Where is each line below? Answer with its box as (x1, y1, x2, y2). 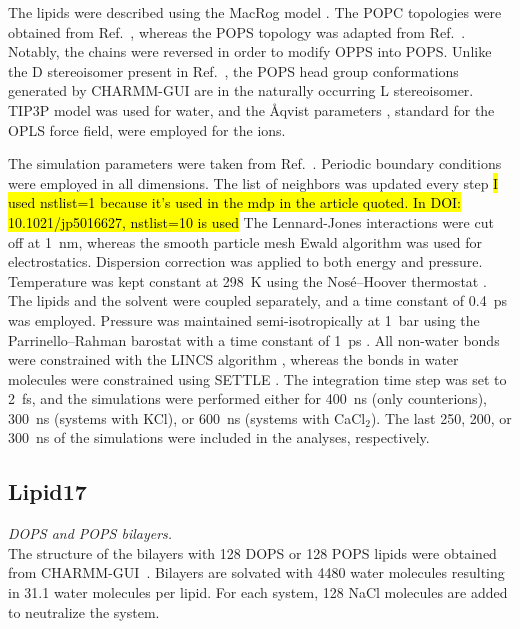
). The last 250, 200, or (370, 407, 512, 428)
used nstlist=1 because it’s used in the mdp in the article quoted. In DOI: (8, 192, 461, 213)
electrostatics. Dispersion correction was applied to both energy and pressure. (8, 251, 483, 272)
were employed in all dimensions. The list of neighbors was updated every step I (8, 172, 499, 193)
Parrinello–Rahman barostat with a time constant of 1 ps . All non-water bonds (8, 329, 500, 350)
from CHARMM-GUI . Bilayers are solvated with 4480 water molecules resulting (8, 562, 505, 583)
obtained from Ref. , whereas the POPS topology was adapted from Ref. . (8, 21, 466, 42)
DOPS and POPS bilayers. (8, 523, 173, 544)
